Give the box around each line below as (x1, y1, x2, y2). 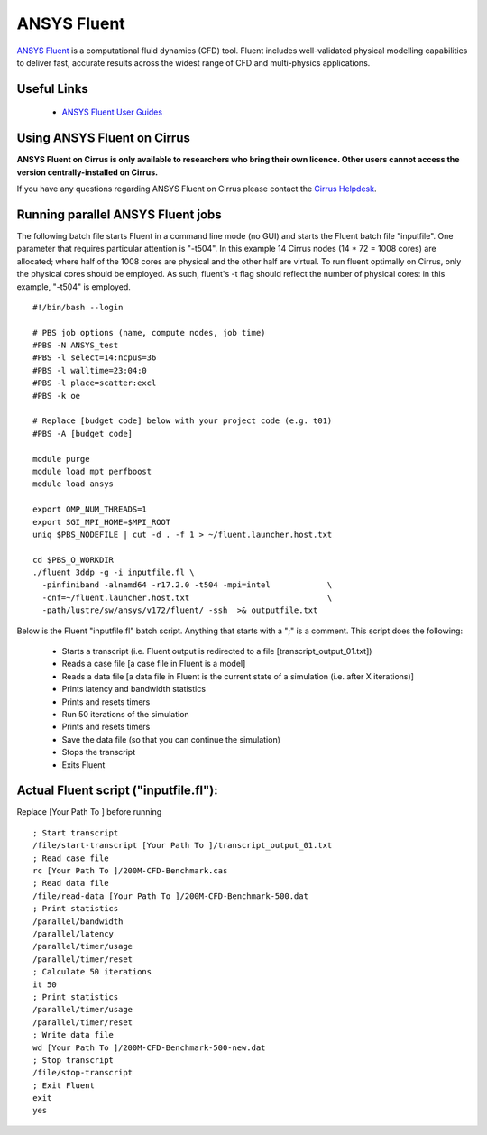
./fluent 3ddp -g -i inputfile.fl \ (32, 567, 195, 577)
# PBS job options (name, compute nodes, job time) (32, 328, 266, 337)
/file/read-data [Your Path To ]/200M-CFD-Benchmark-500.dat (32, 890, 308, 901)
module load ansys (32, 479, 115, 489)
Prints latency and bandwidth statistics (61, 684, 207, 695)
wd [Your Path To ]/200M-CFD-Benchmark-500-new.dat (32, 1042, 266, 1053)
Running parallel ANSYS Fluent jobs (16, 207, 223, 222)
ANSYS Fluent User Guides (61, 106, 162, 117)
